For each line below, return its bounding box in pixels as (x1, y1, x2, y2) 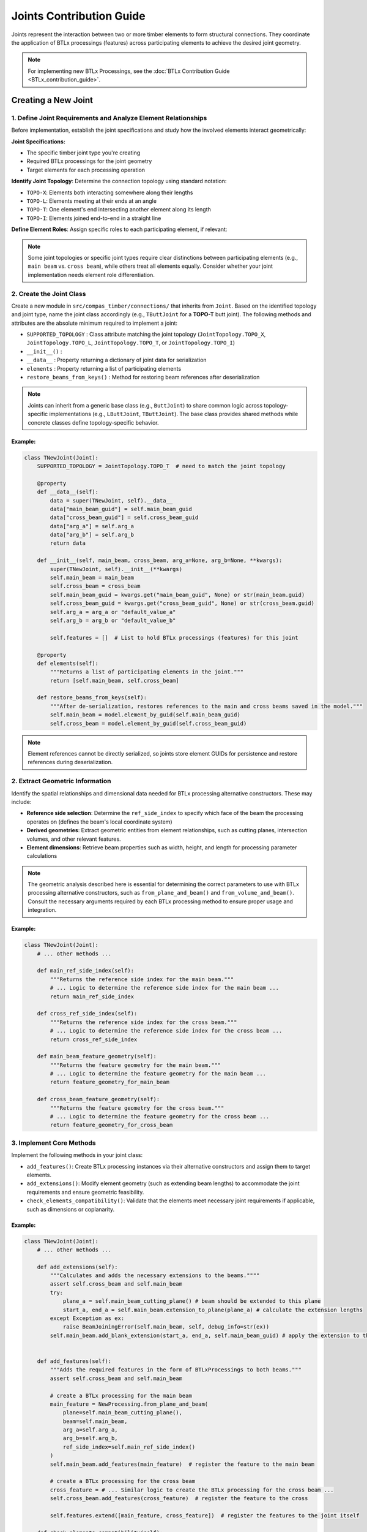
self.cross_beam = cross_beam (50, 583, 141, 590)
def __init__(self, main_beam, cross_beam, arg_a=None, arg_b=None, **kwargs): (37, 557, 283, 564)
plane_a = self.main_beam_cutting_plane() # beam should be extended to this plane (62, 1298, 321, 1305)
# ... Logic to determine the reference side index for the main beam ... (50, 984, 280, 992)
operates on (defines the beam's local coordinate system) (26, 818, 172, 825)
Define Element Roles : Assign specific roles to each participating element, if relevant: (11, 226, 228, 233)
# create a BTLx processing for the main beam (50, 1392, 192, 1399)
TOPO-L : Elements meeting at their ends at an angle (26, 197, 157, 205)
